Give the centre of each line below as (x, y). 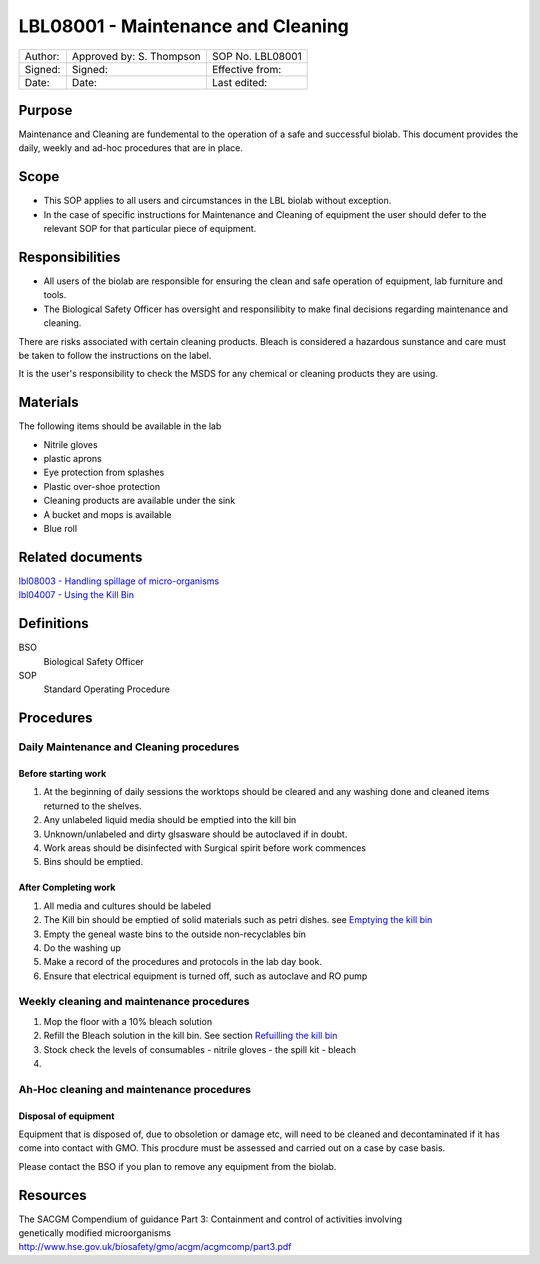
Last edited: (239, 82)
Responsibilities (69, 256)
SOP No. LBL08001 (256, 56)
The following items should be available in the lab (120, 426)
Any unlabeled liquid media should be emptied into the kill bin (170, 820)
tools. (55, 295)
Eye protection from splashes (104, 472)
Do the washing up (82, 947)
